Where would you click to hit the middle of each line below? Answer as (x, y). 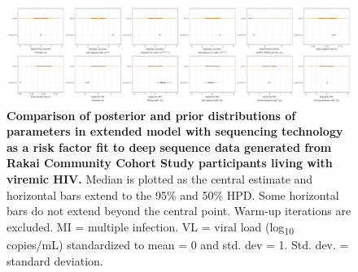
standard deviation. (55, 260)
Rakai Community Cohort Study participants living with (170, 163)
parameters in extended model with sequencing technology (175, 131)
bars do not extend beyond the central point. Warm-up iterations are (179, 211)
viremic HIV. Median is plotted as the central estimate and (160, 179)
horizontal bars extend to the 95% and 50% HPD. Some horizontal (173, 194)
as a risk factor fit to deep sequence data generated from (169, 147)
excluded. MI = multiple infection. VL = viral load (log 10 (150, 227)
